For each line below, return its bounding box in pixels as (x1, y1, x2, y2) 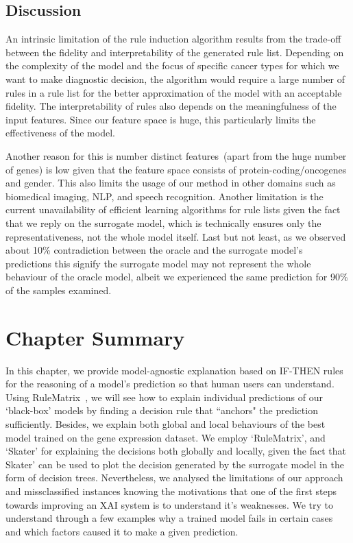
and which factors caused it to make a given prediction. (5, 524, 239, 538)
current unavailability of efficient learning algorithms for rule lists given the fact (5, 202, 341, 217)
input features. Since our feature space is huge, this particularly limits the (5, 112, 316, 126)
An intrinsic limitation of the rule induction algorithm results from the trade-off (5, 32, 341, 46)
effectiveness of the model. (5, 125, 115, 140)
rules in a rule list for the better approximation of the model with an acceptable (5, 85, 342, 99)
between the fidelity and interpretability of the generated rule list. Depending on (5, 45, 344, 59)
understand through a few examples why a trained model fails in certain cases (5, 511, 333, 525)
